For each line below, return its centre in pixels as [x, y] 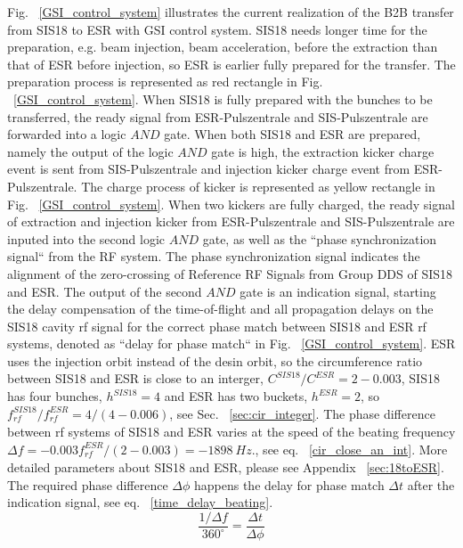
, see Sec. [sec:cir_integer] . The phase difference [302, 413]
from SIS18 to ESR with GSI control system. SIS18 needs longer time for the [217, 29]
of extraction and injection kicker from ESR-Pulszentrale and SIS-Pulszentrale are [231, 221]
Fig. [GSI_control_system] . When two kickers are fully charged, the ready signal [231, 204]
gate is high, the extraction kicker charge [323, 151]
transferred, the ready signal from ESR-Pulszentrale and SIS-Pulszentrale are [218, 116]
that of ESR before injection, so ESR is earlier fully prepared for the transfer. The [231, 64]
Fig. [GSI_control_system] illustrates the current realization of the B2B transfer [231, 12]
